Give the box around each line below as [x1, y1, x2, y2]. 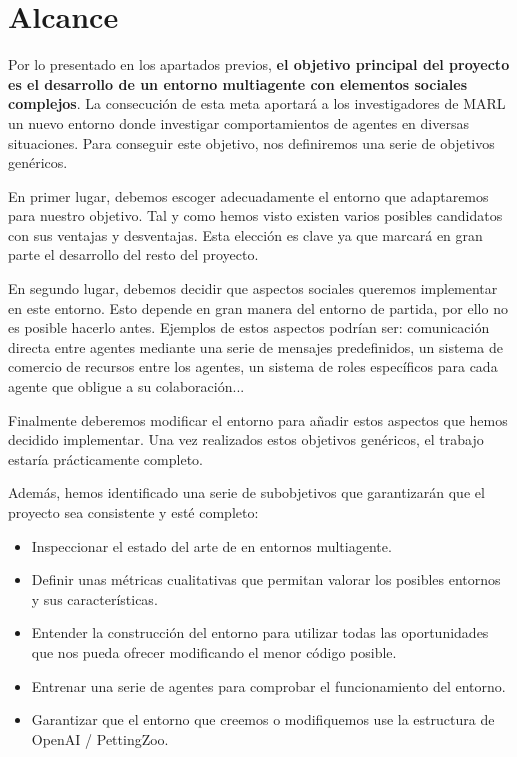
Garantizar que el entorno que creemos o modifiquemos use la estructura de [31, 709, 495, 730]
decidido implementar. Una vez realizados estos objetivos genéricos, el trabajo [8, 429, 484, 450]
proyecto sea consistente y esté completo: [8, 502, 259, 522]
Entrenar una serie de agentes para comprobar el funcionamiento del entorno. [31, 675, 506, 696]
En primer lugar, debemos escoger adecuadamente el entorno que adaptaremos [8, 185, 489, 206]
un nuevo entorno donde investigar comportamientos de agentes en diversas [8, 112, 469, 133]
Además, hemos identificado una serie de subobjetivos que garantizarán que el [8, 482, 485, 503]
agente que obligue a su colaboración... [8, 376, 245, 397]
